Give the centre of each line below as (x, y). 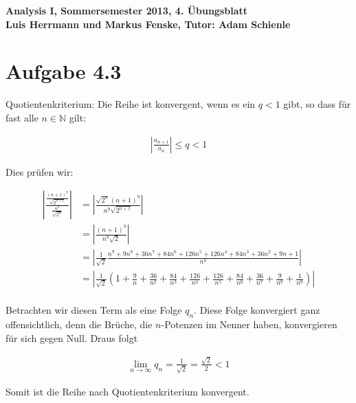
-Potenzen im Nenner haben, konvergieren (249, 324)
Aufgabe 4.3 (64, 71)
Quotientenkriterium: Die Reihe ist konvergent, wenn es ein (131, 104)
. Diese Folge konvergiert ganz (257, 310)
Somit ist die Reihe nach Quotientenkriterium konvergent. (127, 391)
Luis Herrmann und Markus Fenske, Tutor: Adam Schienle (148, 24)
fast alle (22, 117)
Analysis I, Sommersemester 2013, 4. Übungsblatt (127, 10)
